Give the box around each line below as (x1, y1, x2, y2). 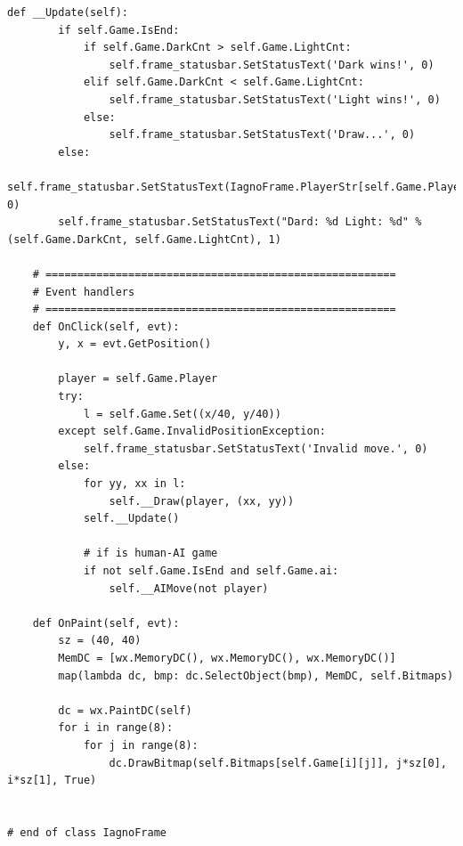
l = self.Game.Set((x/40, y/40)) (83, 407, 281, 420)
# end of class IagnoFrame (7, 826, 167, 839)
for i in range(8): (58, 721, 174, 735)
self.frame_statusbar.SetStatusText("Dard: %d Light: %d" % (58, 216, 422, 229)
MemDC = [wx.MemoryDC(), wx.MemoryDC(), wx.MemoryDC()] (58, 651, 396, 664)
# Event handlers (32, 285, 135, 298)
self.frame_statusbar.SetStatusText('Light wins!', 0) (109, 93, 441, 106)
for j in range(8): (83, 738, 199, 752)
